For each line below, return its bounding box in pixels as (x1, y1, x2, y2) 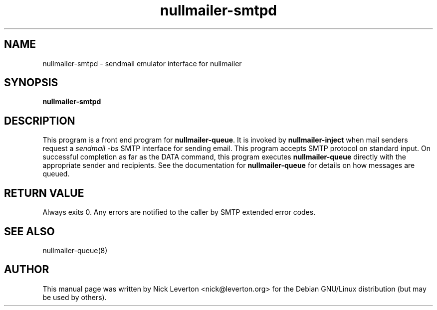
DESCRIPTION (4, 114, 75, 127)
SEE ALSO (4, 225, 55, 238)
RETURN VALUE (4, 186, 84, 199)
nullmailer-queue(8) (42, 246, 108, 255)
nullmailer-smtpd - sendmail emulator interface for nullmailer (42, 59, 242, 68)
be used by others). (42, 293, 107, 302)
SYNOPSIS (4, 76, 58, 89)
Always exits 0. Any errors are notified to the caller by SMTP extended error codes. (42, 208, 316, 217)
